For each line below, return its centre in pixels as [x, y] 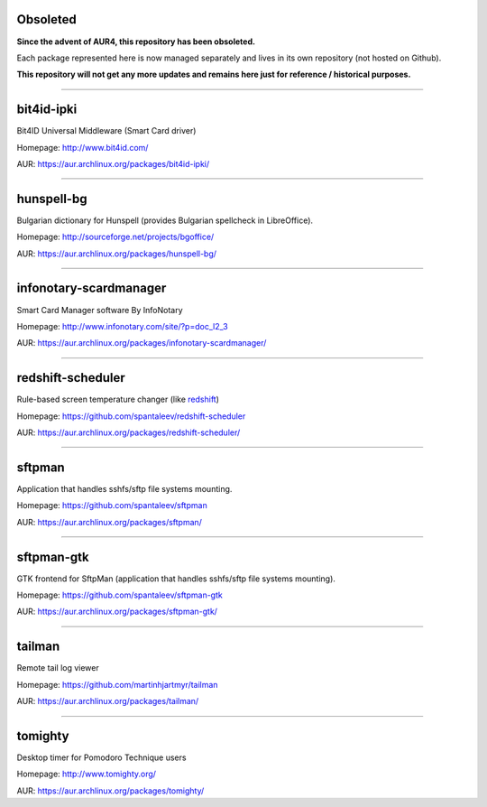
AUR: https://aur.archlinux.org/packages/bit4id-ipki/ [113, 163]
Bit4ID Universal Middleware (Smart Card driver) [106, 131]
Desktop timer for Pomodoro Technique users [101, 757]
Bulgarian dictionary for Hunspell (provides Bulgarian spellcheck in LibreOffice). [165, 220]
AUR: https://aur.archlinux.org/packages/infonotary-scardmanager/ [142, 343]
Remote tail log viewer [58, 668]
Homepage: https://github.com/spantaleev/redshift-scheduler [131, 416]
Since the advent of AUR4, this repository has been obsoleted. [136, 42]
